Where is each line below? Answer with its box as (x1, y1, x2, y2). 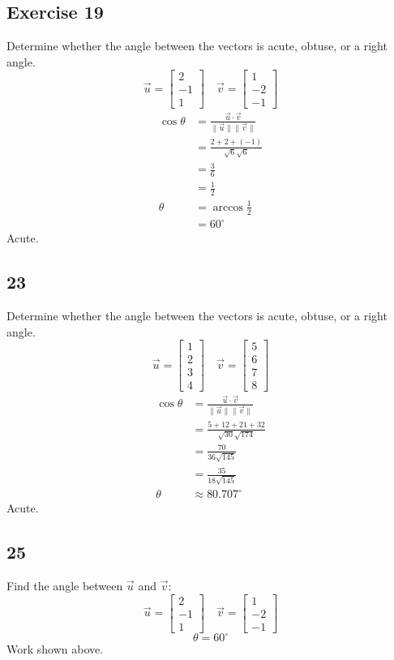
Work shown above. (6, 641, 104, 658)
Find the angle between (6, 577, 123, 594)
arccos (212, 201, 243, 213)
